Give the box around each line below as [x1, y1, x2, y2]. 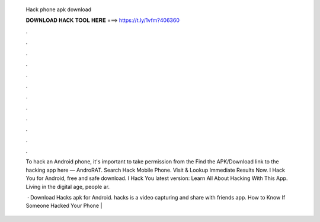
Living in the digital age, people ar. [25, 183, 110, 190]
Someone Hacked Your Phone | [25, 202, 103, 210]
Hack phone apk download [25, 6, 92, 13]
